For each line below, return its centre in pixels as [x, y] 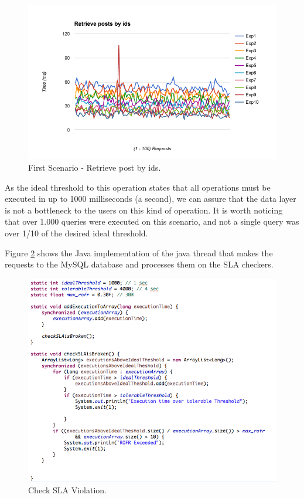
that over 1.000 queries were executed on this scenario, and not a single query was [152, 221]
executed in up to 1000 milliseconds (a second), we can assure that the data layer [151, 199]
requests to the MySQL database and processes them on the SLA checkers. [139, 264]
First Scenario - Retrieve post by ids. [95, 167]
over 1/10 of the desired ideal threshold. [76, 233]
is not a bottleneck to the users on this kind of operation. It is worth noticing [144, 210]
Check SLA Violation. [67, 489]
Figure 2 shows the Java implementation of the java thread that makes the [139, 253]
